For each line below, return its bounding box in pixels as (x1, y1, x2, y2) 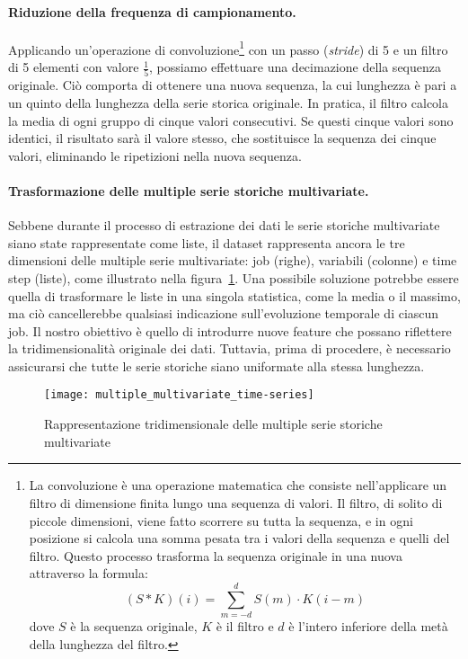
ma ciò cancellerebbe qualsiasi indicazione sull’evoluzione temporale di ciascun (8, 304, 439, 323)
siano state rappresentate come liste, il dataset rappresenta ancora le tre (8, 233, 405, 252)
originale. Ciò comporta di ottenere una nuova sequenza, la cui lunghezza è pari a (8, 76, 457, 94)
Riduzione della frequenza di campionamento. (8, 2, 296, 21)
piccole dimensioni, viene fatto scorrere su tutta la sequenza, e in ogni (29, 511, 413, 530)
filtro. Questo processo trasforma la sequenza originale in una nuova (29, 546, 402, 565)
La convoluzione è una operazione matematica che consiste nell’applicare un (29, 476, 447, 494)
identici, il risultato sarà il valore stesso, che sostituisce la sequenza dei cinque (8, 129, 437, 147)
